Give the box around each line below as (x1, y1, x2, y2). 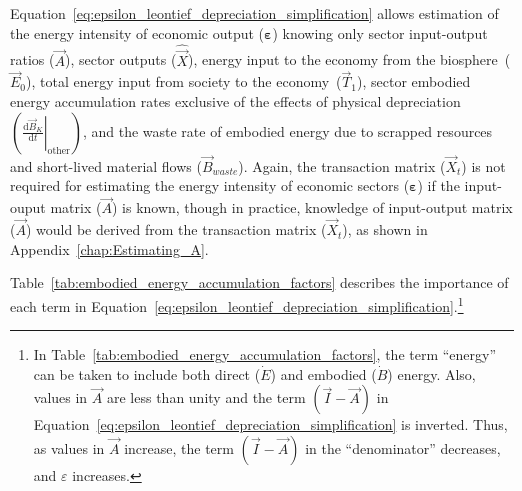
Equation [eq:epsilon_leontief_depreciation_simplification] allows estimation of (10, 3, 499, 23)
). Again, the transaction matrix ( (238, 155, 446, 176)
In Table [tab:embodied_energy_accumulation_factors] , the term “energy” (33, 344, 497, 365)
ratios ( (10, 49, 55, 70)
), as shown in (342, 219, 428, 240)
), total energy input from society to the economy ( (26, 71, 342, 92)
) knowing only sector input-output (272, 22, 488, 43)
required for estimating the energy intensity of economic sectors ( (10, 175, 410, 196)
